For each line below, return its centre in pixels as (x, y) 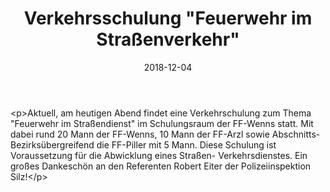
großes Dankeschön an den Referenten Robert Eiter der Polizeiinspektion (161, 166)
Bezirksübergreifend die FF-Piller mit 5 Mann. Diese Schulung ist (143, 144)
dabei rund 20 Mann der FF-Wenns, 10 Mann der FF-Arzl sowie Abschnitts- (165, 134)
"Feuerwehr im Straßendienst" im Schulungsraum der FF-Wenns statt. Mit (162, 123)
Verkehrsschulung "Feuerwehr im (168, 18)
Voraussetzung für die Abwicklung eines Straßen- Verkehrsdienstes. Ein (159, 155)
